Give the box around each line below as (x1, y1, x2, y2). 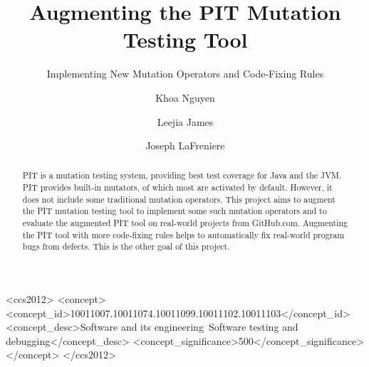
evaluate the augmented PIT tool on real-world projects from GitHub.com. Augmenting (22, 217, 348, 229)
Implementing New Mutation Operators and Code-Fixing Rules (46, 66, 324, 81)
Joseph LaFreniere (145, 138, 225, 153)
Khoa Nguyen (155, 90, 215, 105)
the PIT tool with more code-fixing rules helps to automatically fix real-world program (22, 228, 345, 240)
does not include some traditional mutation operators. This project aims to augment (22, 193, 336, 205)
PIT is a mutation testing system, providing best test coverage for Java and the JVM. (22, 169, 342, 181)
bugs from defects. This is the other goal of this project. (22, 240, 230, 252)
